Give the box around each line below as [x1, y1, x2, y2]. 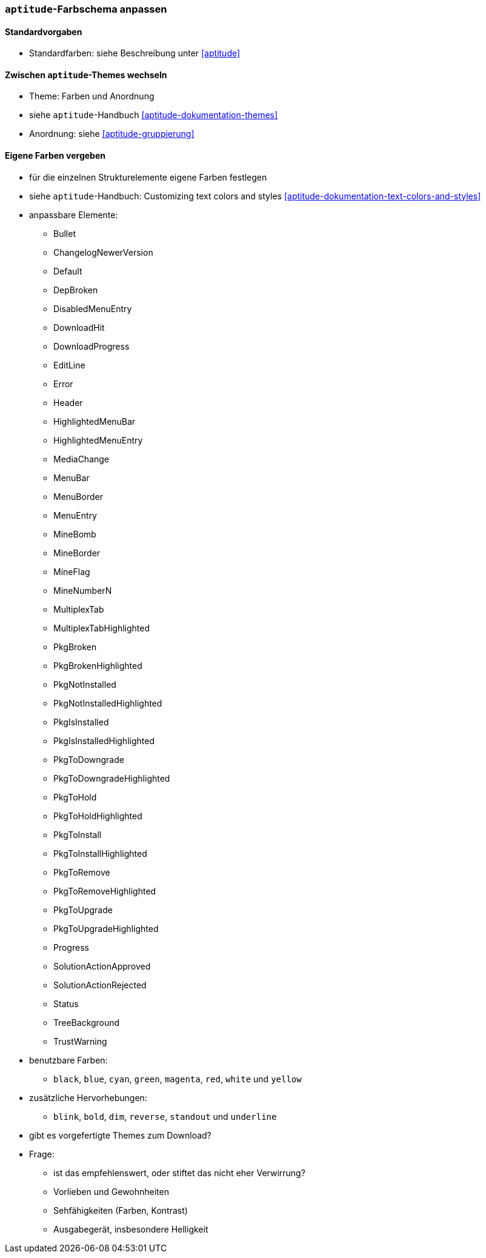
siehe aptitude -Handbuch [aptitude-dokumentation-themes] [29, 110, 278, 121]
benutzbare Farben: [29, 1054, 108, 1065]
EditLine [53, 359, 85, 370]
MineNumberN [53, 585, 112, 596]
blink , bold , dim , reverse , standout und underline [53, 1111, 277, 1122]
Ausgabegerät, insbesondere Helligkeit [53, 1223, 208, 1234]
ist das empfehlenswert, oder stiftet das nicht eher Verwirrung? [53, 1167, 305, 1178]
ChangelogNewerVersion [53, 247, 153, 258]
